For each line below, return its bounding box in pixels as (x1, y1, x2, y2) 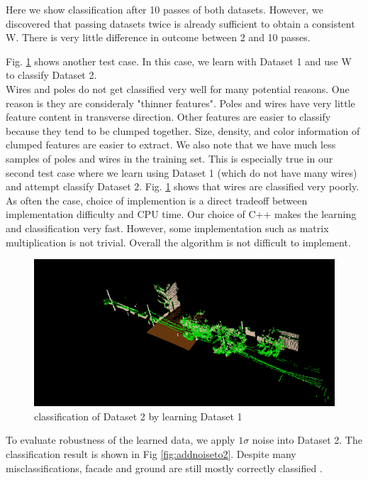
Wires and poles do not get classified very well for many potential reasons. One (6, 81, 350, 96)
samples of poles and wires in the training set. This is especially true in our (6, 151, 333, 165)
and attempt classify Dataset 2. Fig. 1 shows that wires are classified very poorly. (6, 179, 359, 194)
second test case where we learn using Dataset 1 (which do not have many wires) (6, 165, 357, 180)
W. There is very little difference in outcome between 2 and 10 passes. (6, 30, 311, 45)
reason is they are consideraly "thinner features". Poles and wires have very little (6, 95, 355, 110)
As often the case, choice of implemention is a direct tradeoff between (6, 192, 308, 207)
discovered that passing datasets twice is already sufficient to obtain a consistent (6, 16, 355, 31)
